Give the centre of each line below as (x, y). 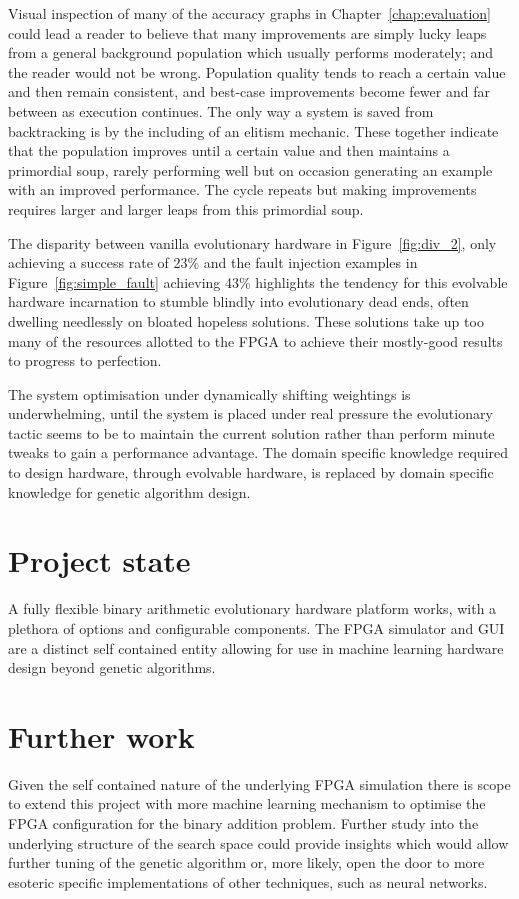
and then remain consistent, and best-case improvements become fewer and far (249, 91)
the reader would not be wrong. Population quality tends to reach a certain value (257, 71)
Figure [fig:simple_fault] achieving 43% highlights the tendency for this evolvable (258, 281)
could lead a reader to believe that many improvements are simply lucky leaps (247, 32)
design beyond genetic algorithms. (112, 667)
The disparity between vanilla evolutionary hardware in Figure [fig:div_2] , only (252, 242)
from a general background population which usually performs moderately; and (251, 52)
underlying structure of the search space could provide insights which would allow (258, 842)
